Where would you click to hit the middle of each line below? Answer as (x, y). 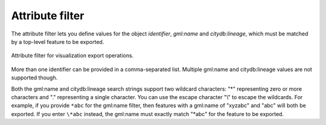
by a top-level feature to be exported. (58, 41)
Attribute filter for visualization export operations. (72, 56)
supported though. (34, 78)
